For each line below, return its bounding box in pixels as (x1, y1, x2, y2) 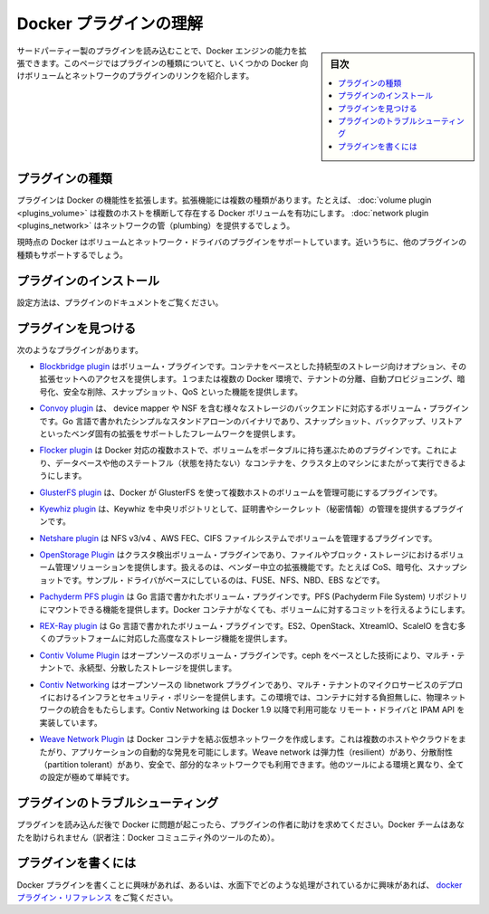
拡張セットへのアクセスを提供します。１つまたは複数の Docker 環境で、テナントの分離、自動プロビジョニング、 (39, 374, 457, 385)
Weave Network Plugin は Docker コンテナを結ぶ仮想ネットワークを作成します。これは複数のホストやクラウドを (39, 734, 459, 745)
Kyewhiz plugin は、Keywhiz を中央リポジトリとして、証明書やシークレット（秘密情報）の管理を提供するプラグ (39, 503, 456, 514)
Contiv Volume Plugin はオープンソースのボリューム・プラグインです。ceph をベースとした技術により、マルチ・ (39, 650, 457, 661)
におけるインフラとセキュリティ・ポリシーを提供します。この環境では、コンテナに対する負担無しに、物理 (46, 692, 443, 702)
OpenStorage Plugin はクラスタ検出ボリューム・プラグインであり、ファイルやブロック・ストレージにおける (39, 549, 441, 560)
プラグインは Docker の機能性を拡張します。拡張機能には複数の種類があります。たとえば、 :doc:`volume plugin (16, 195, 432, 205)
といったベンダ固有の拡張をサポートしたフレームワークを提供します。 (39, 428, 301, 439)
